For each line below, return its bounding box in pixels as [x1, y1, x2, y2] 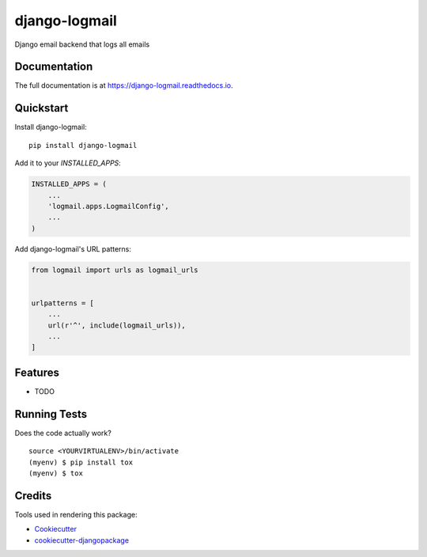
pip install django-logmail [28, 141, 138, 150]
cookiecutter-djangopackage [34, 535, 130, 545]
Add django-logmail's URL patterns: [14, 244, 132, 253]
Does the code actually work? [14, 428, 112, 438]
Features [14, 366, 59, 379]
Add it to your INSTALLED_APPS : [14, 158, 122, 168]
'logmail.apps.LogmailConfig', [47, 202, 169, 210]
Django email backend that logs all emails [14, 40, 150, 49]
